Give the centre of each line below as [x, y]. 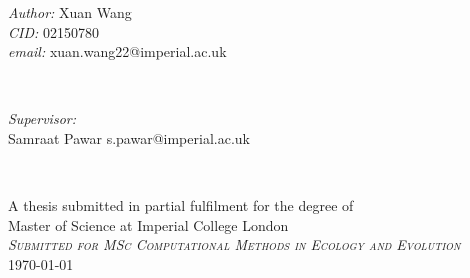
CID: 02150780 [53, 31]
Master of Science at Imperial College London [148, 224]
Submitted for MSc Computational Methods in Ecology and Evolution [234, 244]
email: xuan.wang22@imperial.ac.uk [117, 51]
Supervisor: [42, 118]
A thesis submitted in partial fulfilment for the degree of [181, 205]
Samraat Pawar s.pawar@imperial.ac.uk [129, 137]
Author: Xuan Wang [70, 12]
